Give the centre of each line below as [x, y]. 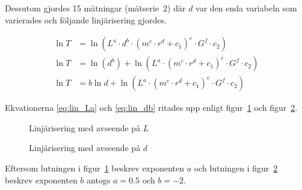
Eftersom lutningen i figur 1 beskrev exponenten [95, 168]
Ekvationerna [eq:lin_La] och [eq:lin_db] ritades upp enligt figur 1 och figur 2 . [151, 108]
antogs [99, 180]
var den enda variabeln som [246, 8]
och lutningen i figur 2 [236, 168]
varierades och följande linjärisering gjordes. [86, 19]
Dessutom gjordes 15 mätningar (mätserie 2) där [95, 8]
